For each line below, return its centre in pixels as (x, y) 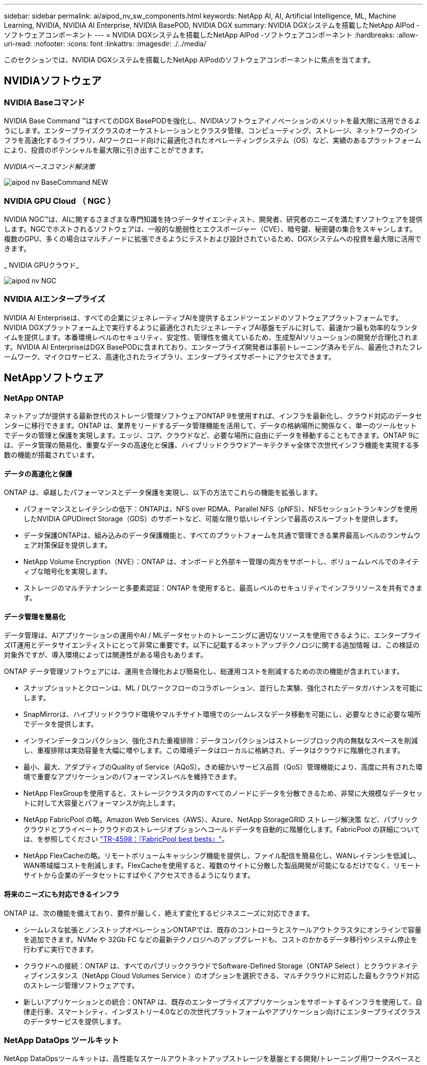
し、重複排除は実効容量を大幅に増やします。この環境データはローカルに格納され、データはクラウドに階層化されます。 (214, 750)
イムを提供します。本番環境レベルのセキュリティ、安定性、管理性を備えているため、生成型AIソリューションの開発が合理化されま (211, 337)
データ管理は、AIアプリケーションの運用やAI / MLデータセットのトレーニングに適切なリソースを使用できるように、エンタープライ (213, 635)
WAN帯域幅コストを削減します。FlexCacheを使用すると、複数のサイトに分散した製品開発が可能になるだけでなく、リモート (222, 866)
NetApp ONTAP (34, 398)
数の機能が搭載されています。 (51, 454)
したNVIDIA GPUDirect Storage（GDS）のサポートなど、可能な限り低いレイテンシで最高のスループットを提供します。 (213, 519)
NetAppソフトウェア (54, 378)
